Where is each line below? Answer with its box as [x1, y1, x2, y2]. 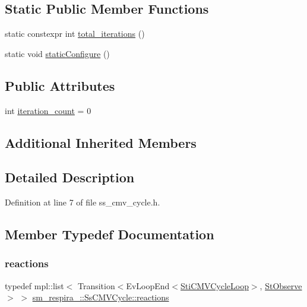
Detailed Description [5, 168, 135, 186]
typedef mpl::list [5, 279, 64, 292]
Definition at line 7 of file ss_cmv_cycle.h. [5, 196, 160, 208]
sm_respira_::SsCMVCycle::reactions [32, 291, 169, 303]
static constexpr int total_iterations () [5, 27, 145, 40]
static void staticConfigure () [5, 47, 110, 59]
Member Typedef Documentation [5, 225, 214, 243]
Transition [77, 279, 115, 292]
